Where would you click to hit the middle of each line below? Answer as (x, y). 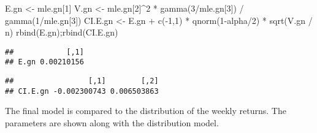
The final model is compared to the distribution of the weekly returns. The (146, 111)
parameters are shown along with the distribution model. (112, 123)
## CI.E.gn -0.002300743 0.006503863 (82, 91)
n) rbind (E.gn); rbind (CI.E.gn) (62, 32)
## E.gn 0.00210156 (44, 62)
